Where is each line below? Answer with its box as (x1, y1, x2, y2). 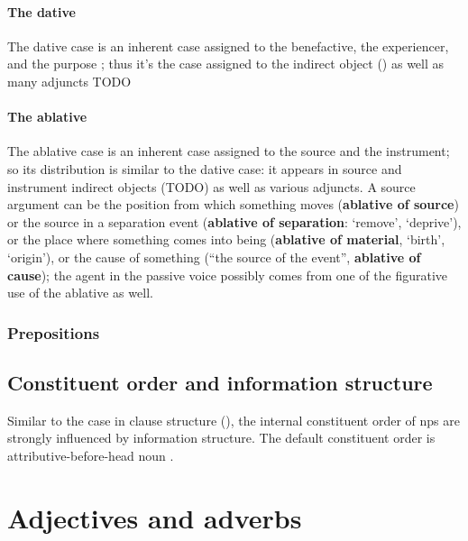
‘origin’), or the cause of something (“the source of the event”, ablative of (7, 247, 421, 266)
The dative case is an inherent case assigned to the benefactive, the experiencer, (7, 36, 449, 55)
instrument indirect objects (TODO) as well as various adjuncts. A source (7, 177, 416, 196)
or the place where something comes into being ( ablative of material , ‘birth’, (7, 230, 445, 249)
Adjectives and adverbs (7, 499, 302, 536)
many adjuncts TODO (7, 71, 132, 90)
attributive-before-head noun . (7, 445, 174, 464)
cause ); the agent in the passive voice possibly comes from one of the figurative (7, 265, 448, 284)
